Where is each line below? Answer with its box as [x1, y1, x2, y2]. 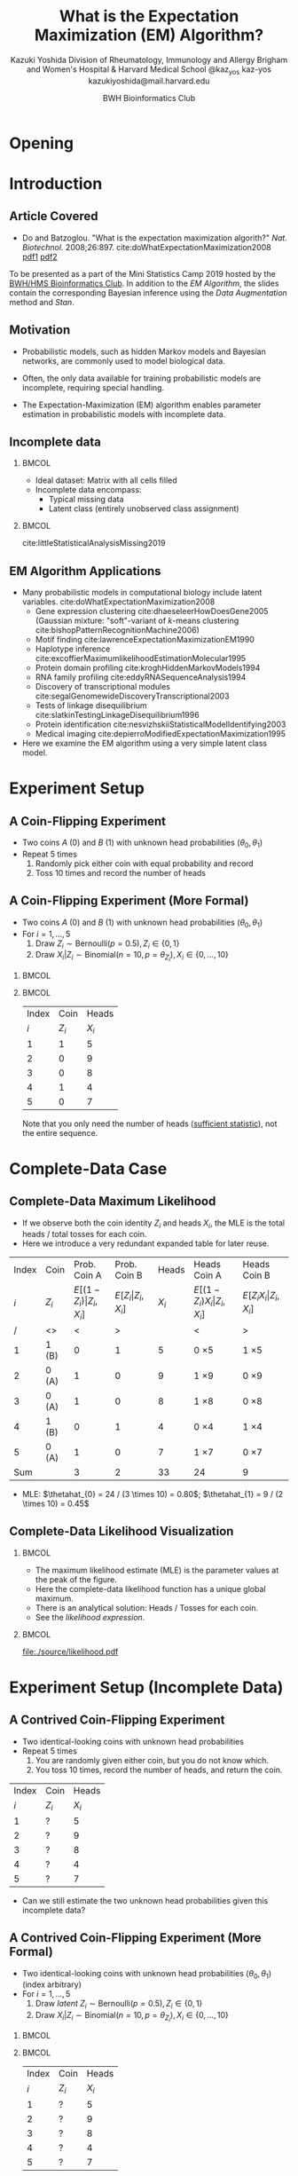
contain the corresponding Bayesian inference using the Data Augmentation [9, 287, 288, 298]
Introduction [9, 173, 103, 193]
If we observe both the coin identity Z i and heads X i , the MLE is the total [21, 1218, 286, 1230]
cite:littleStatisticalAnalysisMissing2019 [21, 538, 166, 548]
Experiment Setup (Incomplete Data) [9, 1677, 284, 1697]
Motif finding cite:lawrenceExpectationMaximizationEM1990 [35, 635, 255, 645]
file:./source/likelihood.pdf [21, 1646, 119, 1657]
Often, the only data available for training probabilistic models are [21, 373, 262, 383]
